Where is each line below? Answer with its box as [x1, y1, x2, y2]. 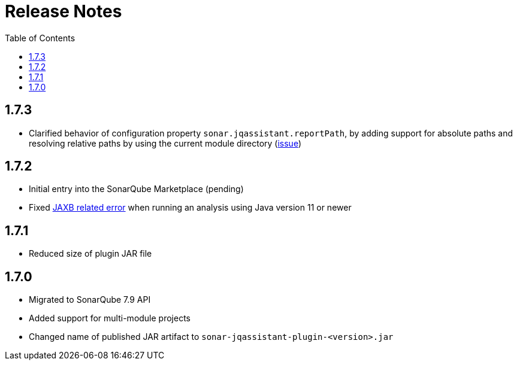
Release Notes [5, 1, 122, 22]
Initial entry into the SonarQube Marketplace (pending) [29, 184, 244, 194]
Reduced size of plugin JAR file [29, 248, 152, 259]
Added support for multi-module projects [29, 313, 191, 324]
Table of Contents [5, 32, 75, 43]
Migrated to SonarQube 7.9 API [29, 294, 151, 305]
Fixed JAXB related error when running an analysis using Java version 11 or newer [29, 202, 352, 213]
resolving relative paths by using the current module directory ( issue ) [29, 138, 302, 148]
